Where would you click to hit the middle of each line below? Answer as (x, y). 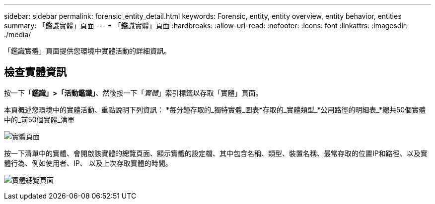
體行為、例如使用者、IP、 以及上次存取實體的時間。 (88, 163)
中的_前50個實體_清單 (39, 119)
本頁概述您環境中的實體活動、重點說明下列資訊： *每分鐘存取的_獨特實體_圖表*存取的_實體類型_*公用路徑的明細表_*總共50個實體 (215, 109)
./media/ (18, 34)
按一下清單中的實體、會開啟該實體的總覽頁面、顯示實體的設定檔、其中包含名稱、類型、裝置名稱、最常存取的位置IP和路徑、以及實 (216, 153)
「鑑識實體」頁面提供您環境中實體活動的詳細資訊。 (87, 51)
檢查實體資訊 (35, 72)
